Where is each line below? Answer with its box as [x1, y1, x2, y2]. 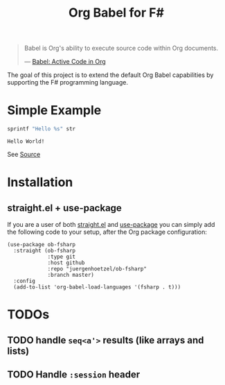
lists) [7, 345, 30, 357]
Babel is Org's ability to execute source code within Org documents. [24, 44, 219, 53]
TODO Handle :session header [7, 368, 141, 380]
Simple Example [7, 103, 102, 119]
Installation [7, 175, 73, 190]
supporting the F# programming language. [7, 78, 128, 87]
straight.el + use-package [7, 202, 123, 214]
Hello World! [7, 138, 45, 145]
